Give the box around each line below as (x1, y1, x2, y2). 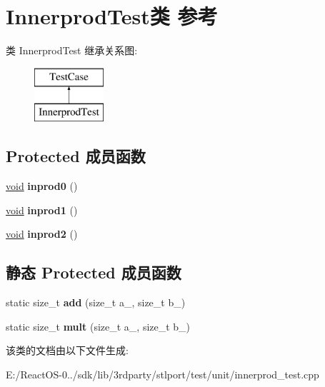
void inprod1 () (6, 202, 78, 217)
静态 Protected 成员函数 (6, 261, 181, 283)
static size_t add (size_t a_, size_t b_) (6, 295, 186, 310)
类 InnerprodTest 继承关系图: (6, 43, 138, 58)
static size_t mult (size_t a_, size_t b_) (6, 318, 191, 333)
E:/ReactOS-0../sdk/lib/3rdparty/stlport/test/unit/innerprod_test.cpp (6, 366, 319, 381)
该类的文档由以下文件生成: (6, 343, 129, 358)
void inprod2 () (6, 226, 78, 241)
